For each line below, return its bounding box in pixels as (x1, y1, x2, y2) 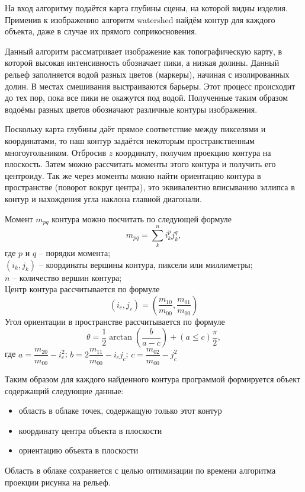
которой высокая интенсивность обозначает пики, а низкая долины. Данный (5, 56, 280, 69)
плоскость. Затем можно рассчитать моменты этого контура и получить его (5, 158, 276, 170)
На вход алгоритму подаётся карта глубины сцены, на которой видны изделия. (5, 2, 288, 14)
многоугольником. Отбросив (5, 146, 107, 158)
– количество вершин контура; (12, 271, 122, 283)
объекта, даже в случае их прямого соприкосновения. (5, 25, 197, 37)
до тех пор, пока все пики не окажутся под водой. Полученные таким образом (5, 91, 288, 104)
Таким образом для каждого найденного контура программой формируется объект (5, 372, 301, 385)
